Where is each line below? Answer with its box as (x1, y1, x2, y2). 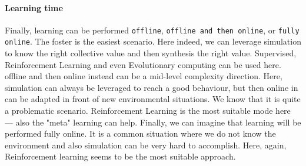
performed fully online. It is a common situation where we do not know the (5, 127, 276, 140)
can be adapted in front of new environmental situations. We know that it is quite (5, 93, 301, 105)
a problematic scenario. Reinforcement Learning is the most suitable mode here (5, 104, 291, 117)
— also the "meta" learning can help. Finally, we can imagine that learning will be (5, 116, 301, 128)
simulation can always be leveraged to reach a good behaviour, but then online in (5, 81, 298, 93)
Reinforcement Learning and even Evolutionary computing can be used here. (5, 58, 281, 70)
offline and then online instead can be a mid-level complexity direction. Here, (5, 70, 282, 82)
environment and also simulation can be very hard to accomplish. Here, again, (5, 138, 287, 151)
